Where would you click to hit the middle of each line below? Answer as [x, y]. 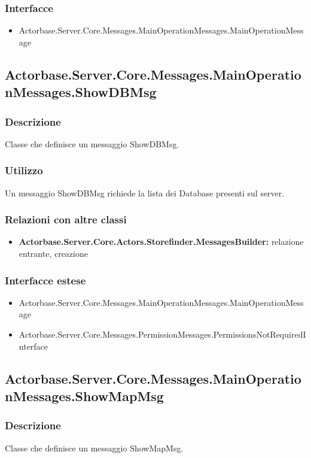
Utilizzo [24, 170]
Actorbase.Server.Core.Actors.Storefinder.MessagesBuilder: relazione [161, 242]
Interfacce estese [45, 280]
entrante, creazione [53, 254]
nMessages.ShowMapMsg [84, 395]
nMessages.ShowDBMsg [81, 92]
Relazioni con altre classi [66, 219]
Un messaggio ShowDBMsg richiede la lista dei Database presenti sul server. [145, 192]
